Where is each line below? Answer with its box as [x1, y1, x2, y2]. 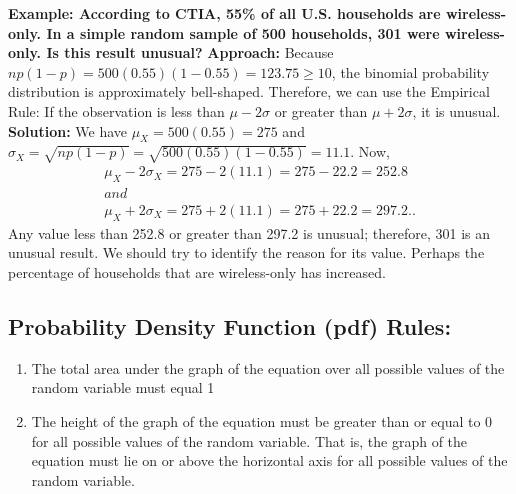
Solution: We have [8, 120, 127, 141]
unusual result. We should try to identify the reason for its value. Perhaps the [8, 242, 485, 263]
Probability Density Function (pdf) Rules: [8, 310, 452, 341]
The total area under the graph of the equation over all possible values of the [31, 357, 505, 378]
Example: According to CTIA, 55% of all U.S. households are [8, 3, 441, 23]
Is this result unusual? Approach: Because [46, 42, 334, 63]
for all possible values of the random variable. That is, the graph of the [31, 430, 468, 451]
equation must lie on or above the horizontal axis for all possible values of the [31, 450, 508, 471]
